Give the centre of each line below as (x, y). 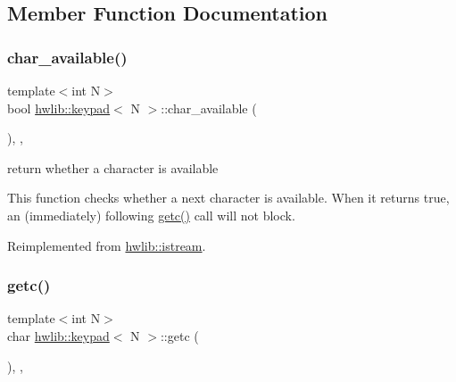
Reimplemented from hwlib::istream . (107, 245)
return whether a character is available (113, 167)
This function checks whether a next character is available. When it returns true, (228, 198)
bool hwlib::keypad (59, 108)
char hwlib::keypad (58, 335)
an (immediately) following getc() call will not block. (151, 215)
